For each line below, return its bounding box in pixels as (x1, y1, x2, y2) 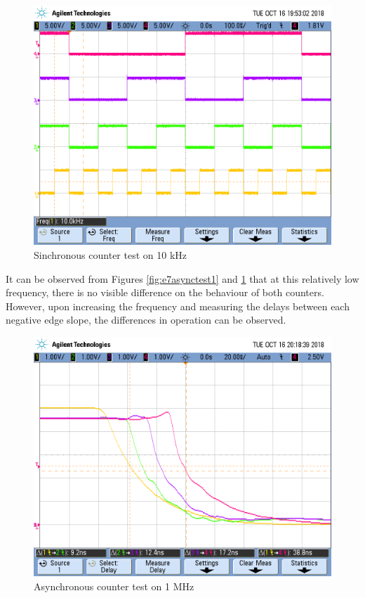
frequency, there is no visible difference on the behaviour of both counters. (6, 285, 324, 300)
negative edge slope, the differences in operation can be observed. (6, 312, 286, 327)
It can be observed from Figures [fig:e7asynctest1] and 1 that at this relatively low (6, 271, 359, 286)
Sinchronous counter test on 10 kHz (34, 247, 187, 262)
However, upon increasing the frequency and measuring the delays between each (6, 298, 350, 313)
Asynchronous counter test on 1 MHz (34, 578, 194, 593)
